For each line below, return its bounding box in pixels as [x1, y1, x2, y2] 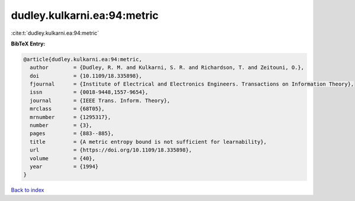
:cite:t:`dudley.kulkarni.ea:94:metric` [11, 29, 99, 37]
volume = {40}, [30, 155, 96, 162]
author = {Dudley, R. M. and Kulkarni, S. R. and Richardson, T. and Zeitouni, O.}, [30, 64, 305, 71]
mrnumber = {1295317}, [30, 114, 111, 120]
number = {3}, [30, 122, 93, 129]
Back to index [11, 186, 44, 194]
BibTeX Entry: [11, 40, 46, 47]
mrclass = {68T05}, [30, 106, 105, 112]
